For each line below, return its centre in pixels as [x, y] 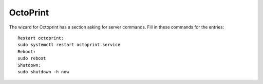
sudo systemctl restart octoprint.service [69, 45]
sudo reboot [32, 58]
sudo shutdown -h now [43, 72]
